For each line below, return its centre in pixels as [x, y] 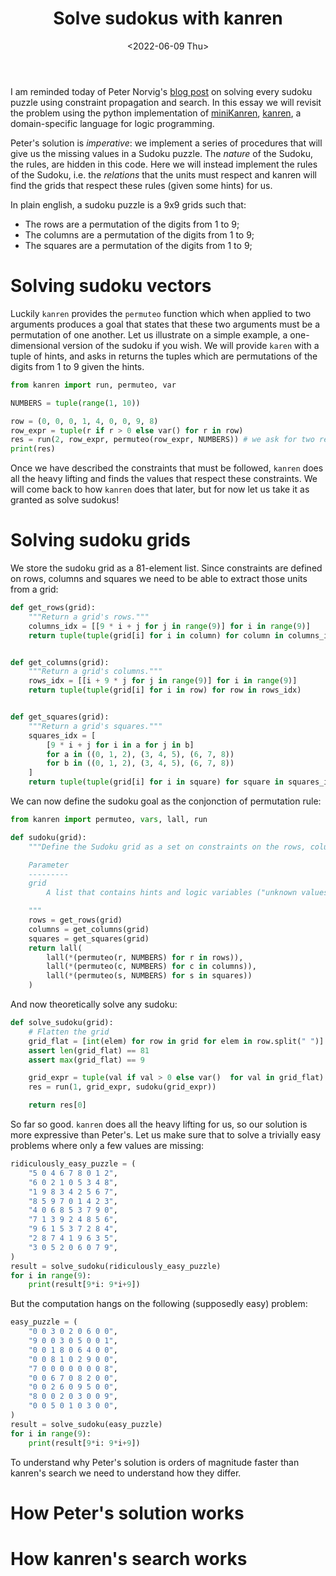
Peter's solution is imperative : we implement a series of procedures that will [166, 143]
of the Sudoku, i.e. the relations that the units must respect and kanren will [163, 174]
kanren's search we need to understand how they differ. [126, 1473]
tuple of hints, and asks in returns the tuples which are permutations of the [164, 356]
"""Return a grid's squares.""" [95, 726]
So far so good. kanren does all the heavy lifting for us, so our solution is [159, 1124]
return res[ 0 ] [57, 1105]
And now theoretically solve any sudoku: [94, 1004]
